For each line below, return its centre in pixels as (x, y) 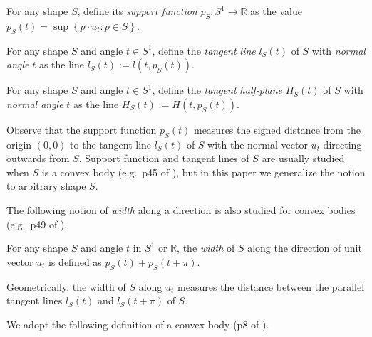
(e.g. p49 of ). (37, 224)
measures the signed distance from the (277, 129)
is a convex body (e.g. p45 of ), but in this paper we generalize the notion (203, 172)
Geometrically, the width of (66, 286)
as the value (276, 11)
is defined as (75, 261)
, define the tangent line (204, 50)
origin (19, 144)
